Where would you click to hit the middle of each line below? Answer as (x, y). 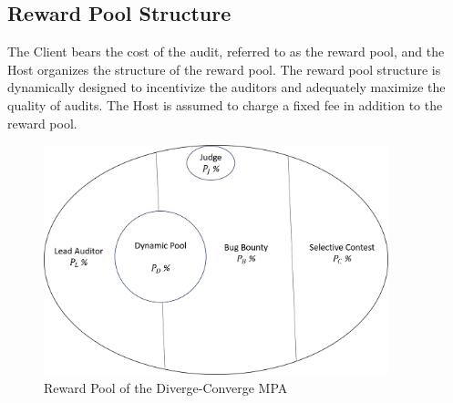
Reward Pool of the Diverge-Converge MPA (166, 387)
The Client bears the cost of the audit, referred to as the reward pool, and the (226, 52)
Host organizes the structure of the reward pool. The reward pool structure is (224, 69)
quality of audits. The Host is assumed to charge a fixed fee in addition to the (225, 104)
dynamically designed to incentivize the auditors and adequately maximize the (226, 87)
